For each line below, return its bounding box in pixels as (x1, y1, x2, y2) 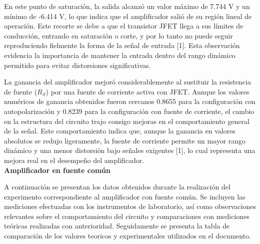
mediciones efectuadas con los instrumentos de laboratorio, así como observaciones (4, 201, 256, 211)
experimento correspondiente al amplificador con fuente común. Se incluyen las (4, 191, 245, 201)
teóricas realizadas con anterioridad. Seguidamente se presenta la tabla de (4, 220, 230, 231)
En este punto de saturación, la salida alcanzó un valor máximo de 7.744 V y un (4, 1, 250, 11)
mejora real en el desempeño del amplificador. (4, 154, 144, 165)
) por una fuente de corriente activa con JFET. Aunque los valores (45, 86, 249, 96)
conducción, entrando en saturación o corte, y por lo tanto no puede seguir (4, 30, 233, 40)
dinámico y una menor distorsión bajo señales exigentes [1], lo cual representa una (4, 145, 255, 155)
